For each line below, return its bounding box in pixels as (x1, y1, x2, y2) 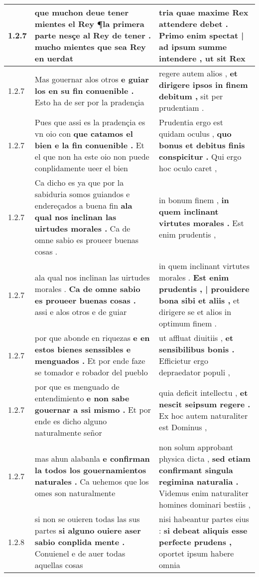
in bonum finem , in (159, 194, 229, 206)
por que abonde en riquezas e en (34, 332, 150, 343)
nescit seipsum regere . (159, 398, 251, 410)
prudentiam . (159, 102, 204, 113)
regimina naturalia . (159, 476, 239, 487)
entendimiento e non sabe (34, 392, 129, 404)
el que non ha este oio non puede (34, 151, 149, 162)
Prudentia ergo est (159, 116, 223, 128)
